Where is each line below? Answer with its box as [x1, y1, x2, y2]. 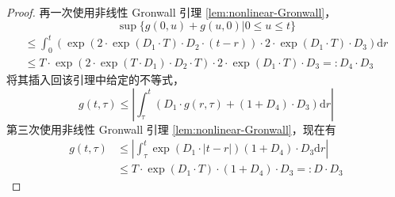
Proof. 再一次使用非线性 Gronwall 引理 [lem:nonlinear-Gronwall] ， [6, 4, 336, 20]
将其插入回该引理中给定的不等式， [6, 70, 184, 87]
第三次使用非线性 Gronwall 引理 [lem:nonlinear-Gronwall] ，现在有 [6, 120, 336, 137]
